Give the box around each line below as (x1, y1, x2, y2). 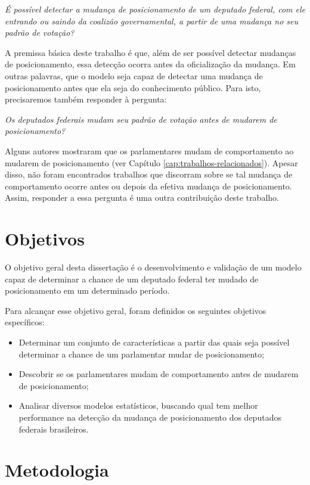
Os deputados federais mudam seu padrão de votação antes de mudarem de (5, 113, 277, 125)
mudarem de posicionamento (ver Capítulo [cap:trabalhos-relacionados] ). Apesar (5, 156, 298, 169)
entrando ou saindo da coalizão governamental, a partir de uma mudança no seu (5, 14, 299, 27)
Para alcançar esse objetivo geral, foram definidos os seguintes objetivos (5, 304, 266, 316)
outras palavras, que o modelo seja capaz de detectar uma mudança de (5, 69, 263, 82)
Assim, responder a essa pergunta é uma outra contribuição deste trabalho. (5, 191, 279, 204)
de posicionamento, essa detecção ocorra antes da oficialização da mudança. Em (5, 58, 296, 70)
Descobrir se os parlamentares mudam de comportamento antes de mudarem (18, 368, 299, 380)
